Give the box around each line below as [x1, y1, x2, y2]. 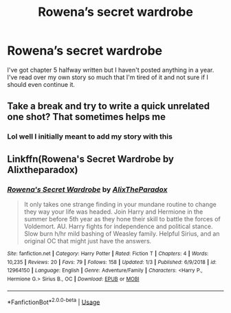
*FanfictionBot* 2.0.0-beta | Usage [7, 296, 100, 306]
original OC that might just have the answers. [23, 236, 152, 245]
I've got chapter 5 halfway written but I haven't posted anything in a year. [7, 65, 214, 74]
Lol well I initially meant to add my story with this [7, 132, 173, 141]
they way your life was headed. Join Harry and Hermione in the [23, 208, 203, 216]
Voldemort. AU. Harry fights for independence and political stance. [23, 222, 213, 230]
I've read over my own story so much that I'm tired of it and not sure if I [7, 73, 208, 81]
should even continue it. [7, 80, 76, 88]
